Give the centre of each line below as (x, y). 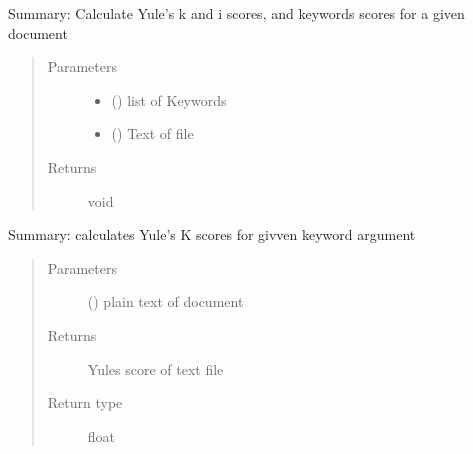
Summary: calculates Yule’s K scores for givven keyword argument (212, 234)
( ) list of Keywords (169, 99)
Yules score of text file (155, 368)
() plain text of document (165, 301)
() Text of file (152, 133)
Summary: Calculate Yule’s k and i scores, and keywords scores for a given (236, 13)
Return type (85, 402)
